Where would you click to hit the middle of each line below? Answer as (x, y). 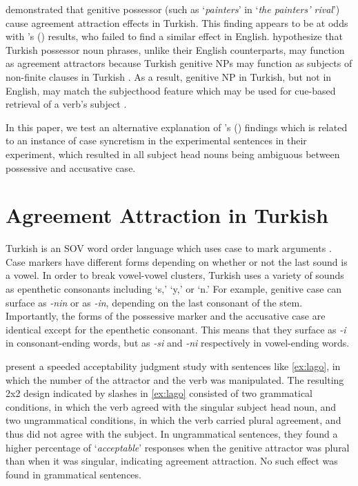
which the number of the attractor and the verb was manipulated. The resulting (175, 379)
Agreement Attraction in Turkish (167, 215)
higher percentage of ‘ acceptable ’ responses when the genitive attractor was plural (178, 447)
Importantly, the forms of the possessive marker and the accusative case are (166, 316)
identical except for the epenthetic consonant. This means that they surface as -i (176, 329)
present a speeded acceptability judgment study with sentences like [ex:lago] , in (173, 366)
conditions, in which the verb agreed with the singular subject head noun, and (171, 406)
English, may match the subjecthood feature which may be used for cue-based (171, 90)
